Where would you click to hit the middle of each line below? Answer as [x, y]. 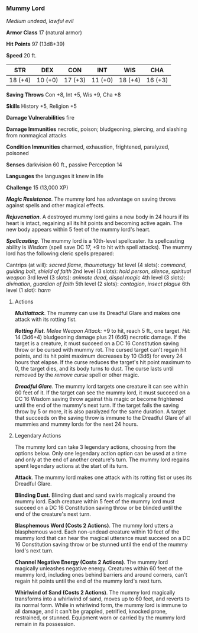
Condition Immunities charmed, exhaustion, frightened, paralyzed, [88, 147]
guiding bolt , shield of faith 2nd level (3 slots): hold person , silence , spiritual [99, 271]
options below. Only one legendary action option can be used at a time [101, 454]
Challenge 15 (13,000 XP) [37, 188]
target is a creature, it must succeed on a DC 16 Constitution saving [97, 343]
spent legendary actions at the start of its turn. [71, 466]
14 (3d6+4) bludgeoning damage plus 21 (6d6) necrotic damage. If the [100, 337]
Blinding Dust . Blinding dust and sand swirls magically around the [95, 495]
